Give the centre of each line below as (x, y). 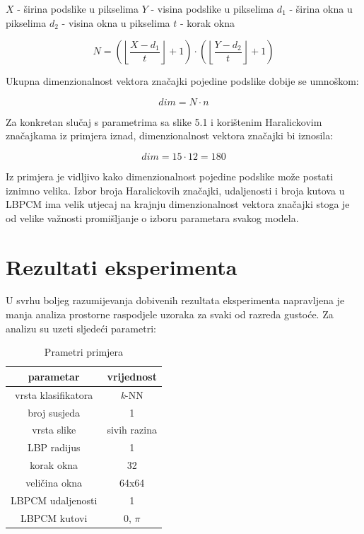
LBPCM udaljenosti (54, 500)
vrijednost (132, 376)
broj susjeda (54, 412)
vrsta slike (54, 430)
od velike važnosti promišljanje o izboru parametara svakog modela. (152, 217)
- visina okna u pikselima (116, 22)
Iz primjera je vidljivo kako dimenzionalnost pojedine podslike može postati (170, 176)
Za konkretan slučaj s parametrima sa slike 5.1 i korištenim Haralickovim (164, 121)
